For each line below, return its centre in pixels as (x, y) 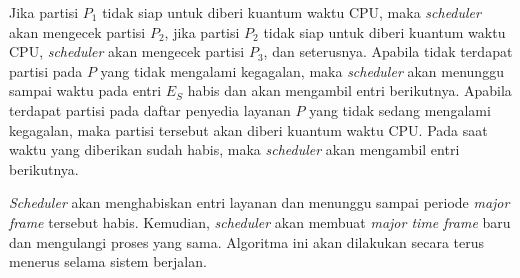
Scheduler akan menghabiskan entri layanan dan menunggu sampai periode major (259, 202)
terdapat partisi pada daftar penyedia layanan (150, 109)
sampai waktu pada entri (85, 90)
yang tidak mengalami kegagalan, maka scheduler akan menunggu (302, 70)
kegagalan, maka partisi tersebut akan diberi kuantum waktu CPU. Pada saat (248, 129)
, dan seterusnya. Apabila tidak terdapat (388, 51)
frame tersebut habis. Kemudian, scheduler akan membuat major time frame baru (260, 221)
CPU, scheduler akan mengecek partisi (127, 51)
